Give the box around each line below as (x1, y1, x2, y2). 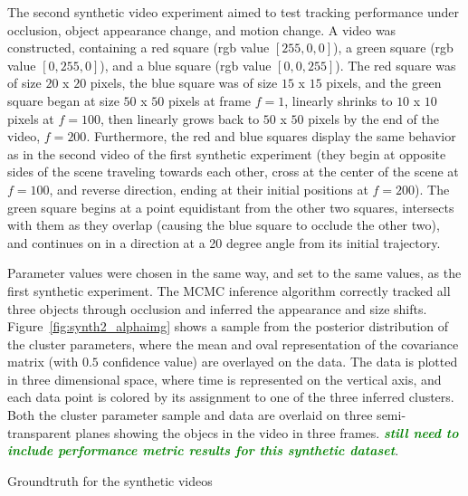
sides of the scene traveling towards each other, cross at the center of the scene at (7, 162, 459, 181)
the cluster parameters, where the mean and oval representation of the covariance (7, 334, 459, 353)
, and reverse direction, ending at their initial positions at (49, 179, 368, 198)
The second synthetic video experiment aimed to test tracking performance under (7, 3, 459, 21)
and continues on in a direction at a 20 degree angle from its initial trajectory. (7, 233, 441, 252)
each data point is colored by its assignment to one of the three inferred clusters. (7, 387, 454, 406)
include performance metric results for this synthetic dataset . (7, 441, 399, 460)
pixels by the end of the (308, 109, 439, 128)
